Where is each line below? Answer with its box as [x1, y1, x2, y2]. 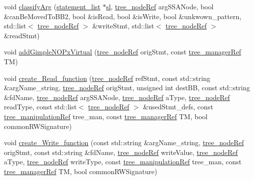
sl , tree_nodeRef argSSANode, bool [106, 1, 214, 11]
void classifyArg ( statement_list [4, 1, 101, 11]
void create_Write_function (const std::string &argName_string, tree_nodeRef [4, 137, 244, 148]
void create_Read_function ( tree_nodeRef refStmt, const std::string [4, 73, 210, 83]
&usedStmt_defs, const [143, 102, 213, 112]
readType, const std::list [4, 102, 77, 112]
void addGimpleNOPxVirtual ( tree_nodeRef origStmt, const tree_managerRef [4, 47, 241, 57]
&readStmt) [4, 30, 40, 40]
